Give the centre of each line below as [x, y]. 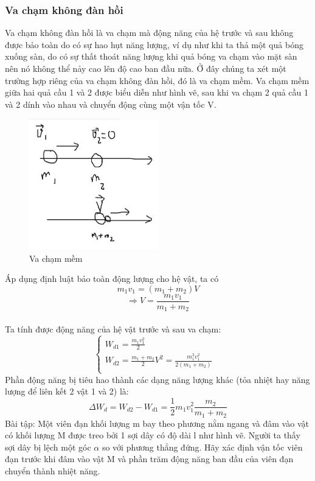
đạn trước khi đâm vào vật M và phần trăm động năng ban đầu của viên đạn [149, 459]
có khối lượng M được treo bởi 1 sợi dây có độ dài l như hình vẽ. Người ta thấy [153, 435]
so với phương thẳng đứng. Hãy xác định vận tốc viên [202, 447]
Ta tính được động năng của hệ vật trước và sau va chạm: [113, 328]
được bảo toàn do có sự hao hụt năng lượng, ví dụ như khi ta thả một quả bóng [154, 44]
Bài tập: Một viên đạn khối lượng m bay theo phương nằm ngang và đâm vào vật [157, 423]
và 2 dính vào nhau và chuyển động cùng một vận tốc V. [111, 104]
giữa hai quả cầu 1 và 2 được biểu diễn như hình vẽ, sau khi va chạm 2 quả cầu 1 [157, 92]
